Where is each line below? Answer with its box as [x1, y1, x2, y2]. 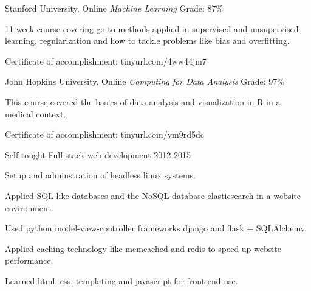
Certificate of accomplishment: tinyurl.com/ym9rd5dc [5, 128, 205, 141]
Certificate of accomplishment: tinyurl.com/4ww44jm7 [5, 54, 207, 67]
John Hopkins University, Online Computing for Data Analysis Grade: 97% [5, 75, 284, 88]
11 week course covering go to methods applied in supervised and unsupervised [5, 22, 299, 35]
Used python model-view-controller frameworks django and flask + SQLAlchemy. [5, 222, 307, 234]
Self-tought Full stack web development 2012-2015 [5, 148, 191, 161]
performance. [5, 254, 53, 267]
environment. [5, 201, 53, 214]
